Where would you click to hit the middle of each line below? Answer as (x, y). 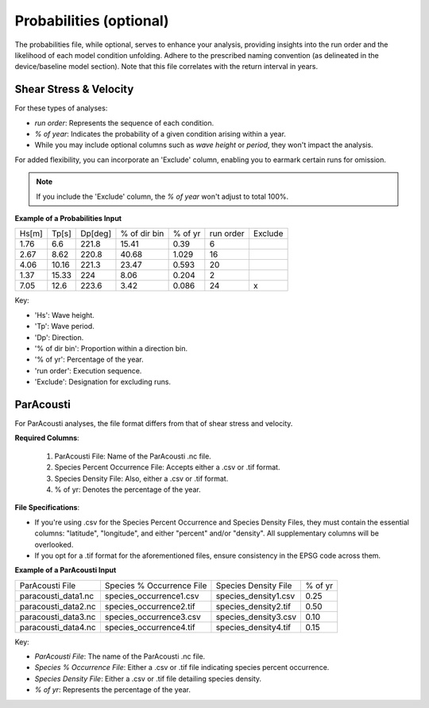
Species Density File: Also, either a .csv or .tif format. (141, 478)
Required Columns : (47, 438)
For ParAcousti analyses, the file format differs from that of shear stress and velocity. (154, 424)
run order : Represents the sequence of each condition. (124, 122)
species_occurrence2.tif (150, 606)
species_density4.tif (253, 627)
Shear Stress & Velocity (74, 89)
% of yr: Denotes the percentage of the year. (128, 489)
